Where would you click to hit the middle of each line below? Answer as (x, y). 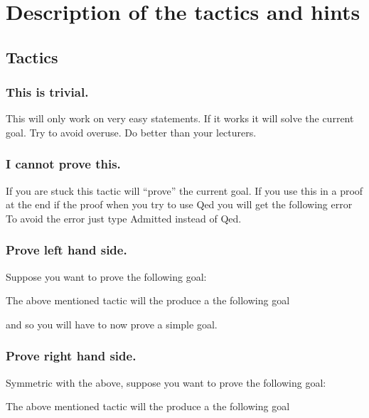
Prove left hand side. (66, 250)
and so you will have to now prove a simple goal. (112, 324)
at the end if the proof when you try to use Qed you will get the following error (179, 204)
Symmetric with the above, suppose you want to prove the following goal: (166, 382)
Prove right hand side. (71, 356)
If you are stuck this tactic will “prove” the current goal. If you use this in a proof (184, 190)
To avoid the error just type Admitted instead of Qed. (124, 218)
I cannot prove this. (63, 164)
